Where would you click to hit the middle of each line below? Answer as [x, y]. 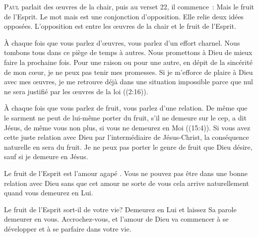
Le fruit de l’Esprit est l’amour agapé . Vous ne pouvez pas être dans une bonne [126, 173]
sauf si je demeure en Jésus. [46, 156]
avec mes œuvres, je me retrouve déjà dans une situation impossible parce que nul [129, 82]
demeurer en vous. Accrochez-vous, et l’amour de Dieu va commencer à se [116, 219]
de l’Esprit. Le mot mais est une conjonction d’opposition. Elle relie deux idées [124, 16]
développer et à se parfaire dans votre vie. [68, 228]
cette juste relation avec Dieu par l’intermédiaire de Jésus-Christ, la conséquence [127, 137]
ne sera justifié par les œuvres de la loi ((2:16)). [76, 91]
